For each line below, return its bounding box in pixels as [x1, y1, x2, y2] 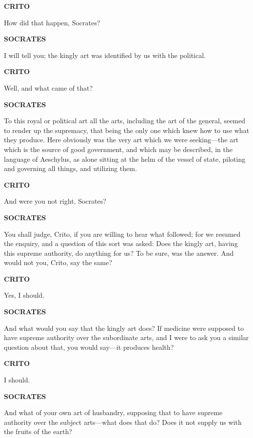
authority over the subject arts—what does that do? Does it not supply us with [4, 417, 242, 427]
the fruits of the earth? [4, 426, 72, 437]
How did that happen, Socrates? [4, 17, 100, 27]
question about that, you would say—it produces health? [4, 342, 174, 352]
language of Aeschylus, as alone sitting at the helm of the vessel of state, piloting [4, 153, 246, 164]
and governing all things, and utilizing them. [4, 163, 137, 173]
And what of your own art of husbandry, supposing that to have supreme [4, 407, 223, 418]
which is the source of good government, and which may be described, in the [4, 144, 233, 154]
